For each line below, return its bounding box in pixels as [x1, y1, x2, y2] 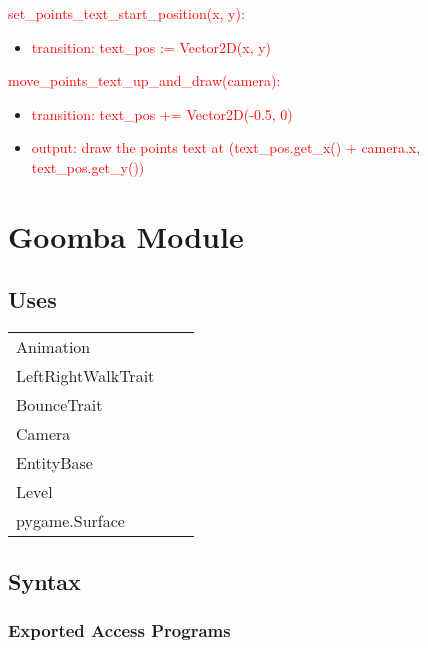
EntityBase [16, 451, 93, 475]
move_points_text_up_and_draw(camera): [8, 70, 281, 91]
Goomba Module [8, 215, 244, 256]
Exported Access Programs [8, 617, 231, 642]
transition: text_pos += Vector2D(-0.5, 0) [31, 103, 293, 124]
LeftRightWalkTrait [16, 364, 155, 388]
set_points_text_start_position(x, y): [8, 3, 245, 23]
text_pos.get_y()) [31, 156, 145, 177]
